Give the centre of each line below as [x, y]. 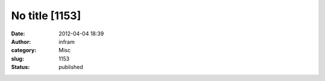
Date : [18, 34]
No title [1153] [46, 16]
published [71, 67]
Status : [20, 67]
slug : [17, 58]
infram [67, 41]
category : [24, 50]
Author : [21, 41]
